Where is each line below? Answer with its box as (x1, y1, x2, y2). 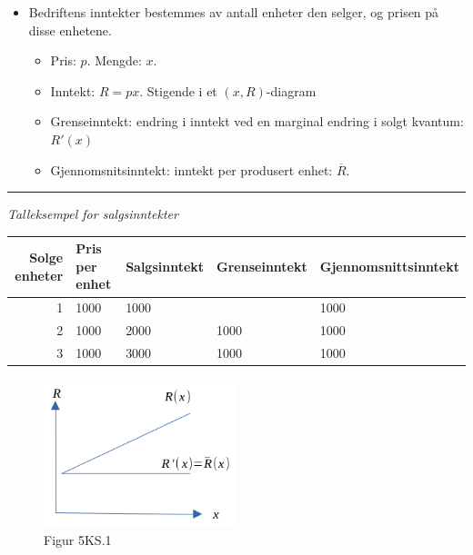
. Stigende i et (139, 81, 217, 100)
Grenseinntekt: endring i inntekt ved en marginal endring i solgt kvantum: (50, 112, 464, 131)
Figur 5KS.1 (44, 530, 112, 549)
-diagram (266, 81, 317, 100)
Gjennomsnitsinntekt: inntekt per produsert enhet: (50, 160, 333, 179)
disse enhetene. (28, 20, 112, 39)
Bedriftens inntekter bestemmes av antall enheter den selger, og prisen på (28, 3, 439, 21)
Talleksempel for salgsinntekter (7, 204, 178, 223)
